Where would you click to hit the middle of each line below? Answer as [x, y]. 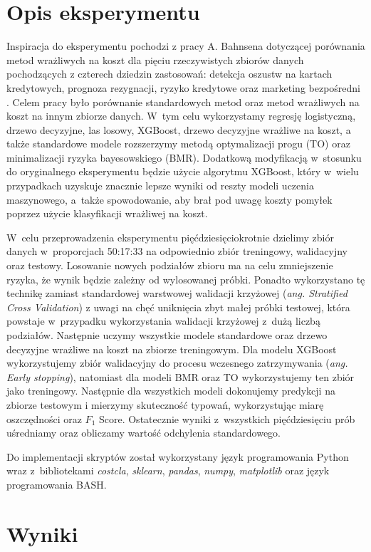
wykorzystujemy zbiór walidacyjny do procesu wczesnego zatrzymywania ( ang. [177, 363]
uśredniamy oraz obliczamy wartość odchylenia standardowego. [143, 433]
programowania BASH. [57, 484]
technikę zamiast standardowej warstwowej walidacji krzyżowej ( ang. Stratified [177, 293]
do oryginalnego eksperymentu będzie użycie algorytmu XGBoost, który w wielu [183, 171]
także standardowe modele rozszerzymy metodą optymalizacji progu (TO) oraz [178, 144]
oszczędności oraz [44, 418]
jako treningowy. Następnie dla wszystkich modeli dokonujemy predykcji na [171, 391]
